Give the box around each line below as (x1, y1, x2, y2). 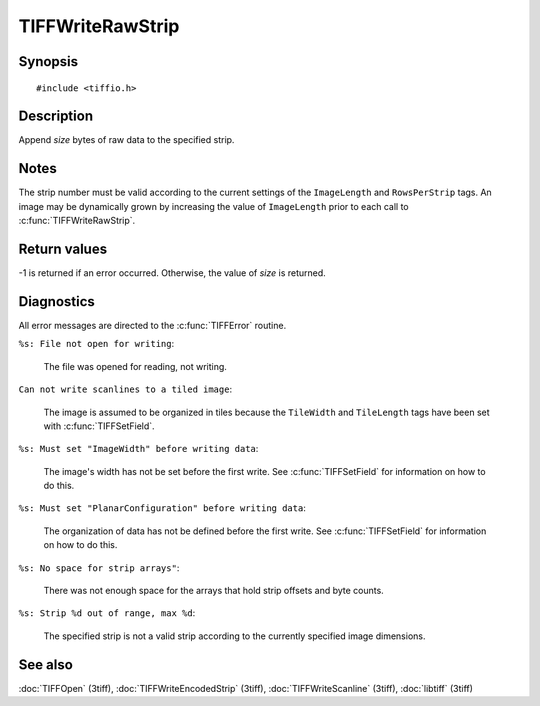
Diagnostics (18, 293, 95, 310)
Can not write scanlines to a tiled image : (18, 383, 233, 395)
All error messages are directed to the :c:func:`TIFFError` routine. (18, 319, 287, 331)
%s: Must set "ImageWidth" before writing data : (18, 443, 259, 455)
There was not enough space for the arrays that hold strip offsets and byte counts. (43, 585, 384, 597)
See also (18, 656, 74, 673)
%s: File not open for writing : (18, 338, 175, 350)
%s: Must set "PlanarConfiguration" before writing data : (18, 502, 307, 514)
